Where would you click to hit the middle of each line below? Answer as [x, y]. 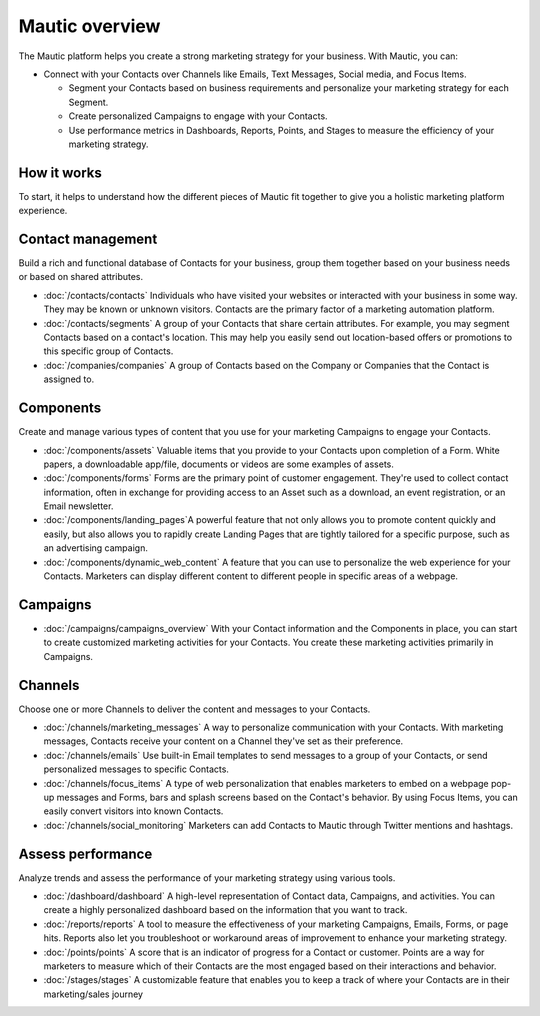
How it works [60, 172]
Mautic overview [89, 26]
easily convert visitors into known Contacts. [133, 811]
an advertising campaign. [96, 548]
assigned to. [69, 379]
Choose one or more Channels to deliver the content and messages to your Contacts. [194, 709]
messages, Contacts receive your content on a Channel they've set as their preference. [223, 741]
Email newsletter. [78, 506]
